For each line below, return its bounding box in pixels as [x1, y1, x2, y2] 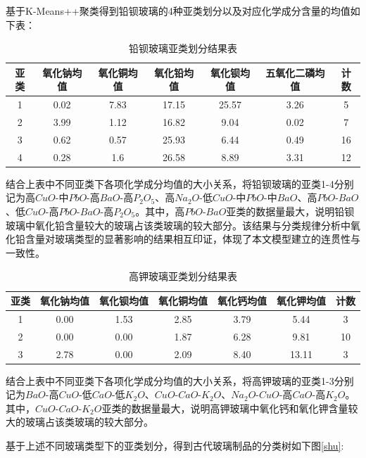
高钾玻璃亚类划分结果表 [129, 269, 237, 284]
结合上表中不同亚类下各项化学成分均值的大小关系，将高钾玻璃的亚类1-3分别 [6, 373, 354, 388]
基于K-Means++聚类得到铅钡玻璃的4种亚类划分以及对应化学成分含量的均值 [6, 4, 351, 18]
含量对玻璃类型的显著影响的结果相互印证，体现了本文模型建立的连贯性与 [25, 231, 360, 246]
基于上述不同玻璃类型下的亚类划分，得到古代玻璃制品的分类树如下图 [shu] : [6, 438, 344, 452]
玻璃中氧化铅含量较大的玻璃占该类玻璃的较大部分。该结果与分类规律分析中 [6, 217, 351, 232]
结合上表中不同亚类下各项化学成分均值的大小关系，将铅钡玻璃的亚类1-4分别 [6, 176, 354, 191]
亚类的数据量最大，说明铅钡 [226, 204, 355, 219]
